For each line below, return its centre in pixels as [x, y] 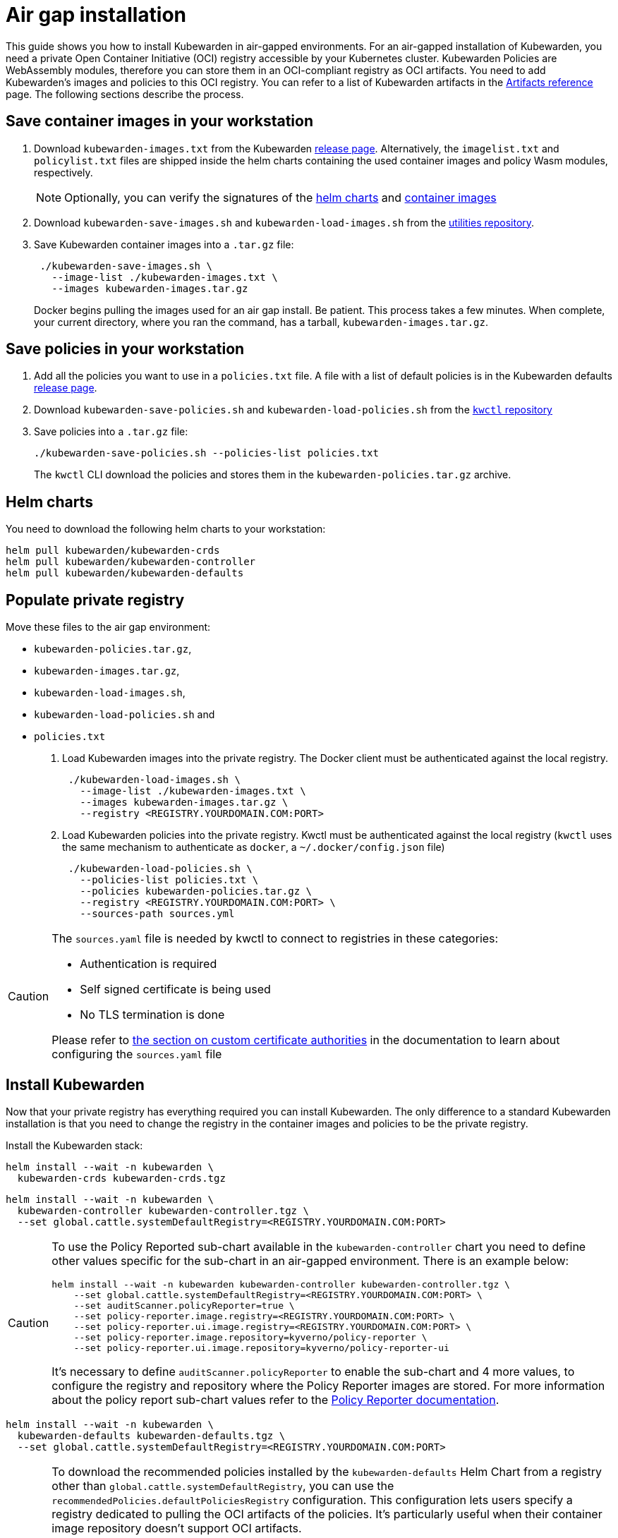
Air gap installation [96, 15]
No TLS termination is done [152, 1015]
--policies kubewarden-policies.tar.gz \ [196, 891]
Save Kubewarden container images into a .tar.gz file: [164, 244]
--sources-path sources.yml [157, 914]
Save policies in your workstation [125, 349]
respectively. [63, 172]
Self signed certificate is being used [175, 989]
